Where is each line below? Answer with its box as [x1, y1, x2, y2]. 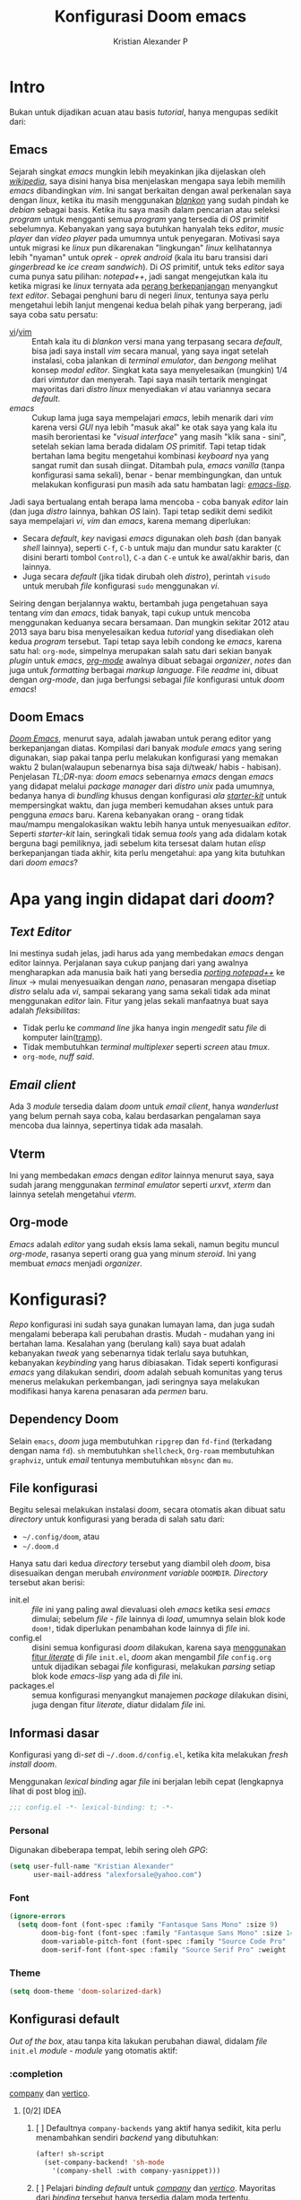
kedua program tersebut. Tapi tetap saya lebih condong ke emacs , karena [9, 635, 282, 647]
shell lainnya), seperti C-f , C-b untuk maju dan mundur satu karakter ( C [21, 542, 282, 553]
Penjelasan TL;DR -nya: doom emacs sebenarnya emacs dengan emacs [9, 772, 274, 782]
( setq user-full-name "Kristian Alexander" [9, 1862, 175, 1872]
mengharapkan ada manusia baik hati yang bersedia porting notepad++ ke [9, 967, 286, 978]
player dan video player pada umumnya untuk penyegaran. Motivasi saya [9, 232, 280, 243]
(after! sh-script [35, 2150, 105, 2159]
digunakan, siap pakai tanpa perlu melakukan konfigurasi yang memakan [9, 752, 279, 764]
